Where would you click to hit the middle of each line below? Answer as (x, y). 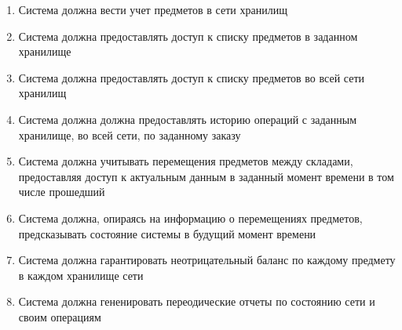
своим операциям (60, 316)
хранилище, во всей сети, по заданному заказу (130, 134)
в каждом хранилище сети (81, 275)
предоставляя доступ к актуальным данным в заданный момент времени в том (206, 176)
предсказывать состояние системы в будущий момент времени (167, 233)
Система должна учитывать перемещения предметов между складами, (186, 161)
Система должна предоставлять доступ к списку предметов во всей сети (192, 77)
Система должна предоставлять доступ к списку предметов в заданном (188, 36)
